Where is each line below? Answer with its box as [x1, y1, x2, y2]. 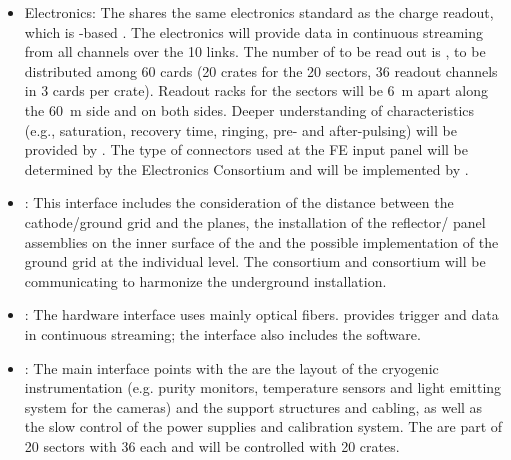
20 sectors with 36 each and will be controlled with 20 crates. [24, 435, 400, 456]
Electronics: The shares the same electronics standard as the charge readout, [24, 2, 494, 22]
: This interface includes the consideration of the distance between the [24, 192, 454, 213]
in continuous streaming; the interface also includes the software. [24, 323, 421, 344]
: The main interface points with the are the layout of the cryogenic [24, 357, 439, 378]
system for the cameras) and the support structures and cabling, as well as [24, 396, 483, 417]
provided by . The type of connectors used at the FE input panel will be [24, 139, 468, 160]
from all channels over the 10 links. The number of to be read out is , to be [24, 41, 486, 62]
